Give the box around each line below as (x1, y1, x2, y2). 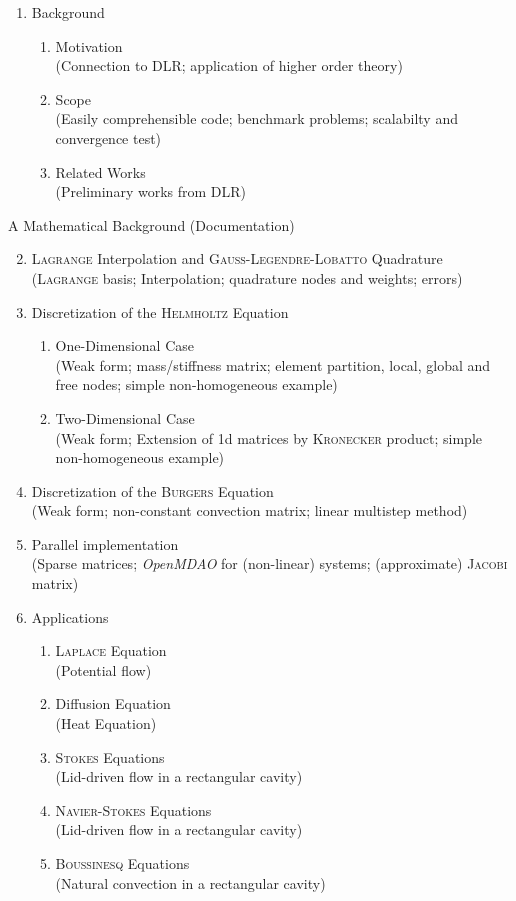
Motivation (55, 35, 123, 56)
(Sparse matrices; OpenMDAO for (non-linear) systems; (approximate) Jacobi (31, 553, 508, 574)
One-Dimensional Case (55, 335, 194, 356)
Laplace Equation (55, 640, 167, 661)
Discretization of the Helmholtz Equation (31, 301, 289, 322)
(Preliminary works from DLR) (55, 181, 247, 202)
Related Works (55, 161, 146, 182)
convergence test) (55, 127, 162, 148)
